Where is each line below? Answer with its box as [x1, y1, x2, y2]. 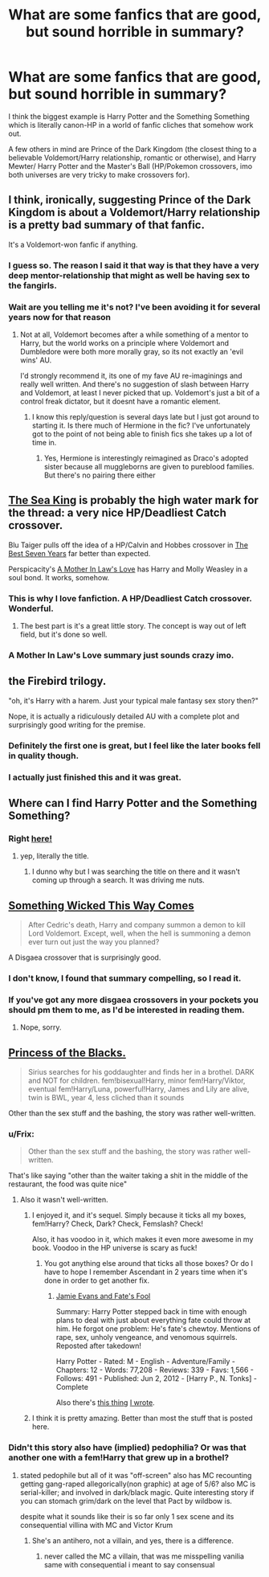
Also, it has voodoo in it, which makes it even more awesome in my [31, 1235, 254, 1244]
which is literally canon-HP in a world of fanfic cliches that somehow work [8, 120, 254, 129]
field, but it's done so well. [19, 629, 108, 640]
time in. [31, 437, 57, 447]
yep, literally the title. [19, 851, 90, 861]
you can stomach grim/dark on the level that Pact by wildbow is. [19, 1496, 233, 1505]
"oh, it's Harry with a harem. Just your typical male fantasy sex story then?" [8, 695, 259, 705]
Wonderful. [8, 603, 55, 614]
